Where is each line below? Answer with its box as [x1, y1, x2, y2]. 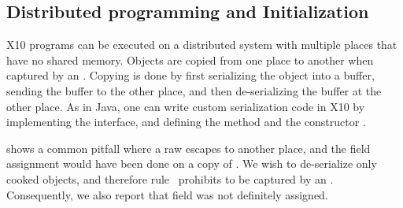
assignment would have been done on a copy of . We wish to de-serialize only [6, 155, 377, 172]
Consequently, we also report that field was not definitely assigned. [6, 186, 328, 202]
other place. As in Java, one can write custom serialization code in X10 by [6, 98, 365, 114]
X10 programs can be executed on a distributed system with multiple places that [6, 36, 397, 53]
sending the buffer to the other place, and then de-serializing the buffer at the [6, 82, 382, 98]
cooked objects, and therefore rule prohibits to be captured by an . [6, 170, 334, 187]
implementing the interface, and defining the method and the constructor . [6, 113, 366, 130]
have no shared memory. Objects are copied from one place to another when [6, 51, 374, 68]
